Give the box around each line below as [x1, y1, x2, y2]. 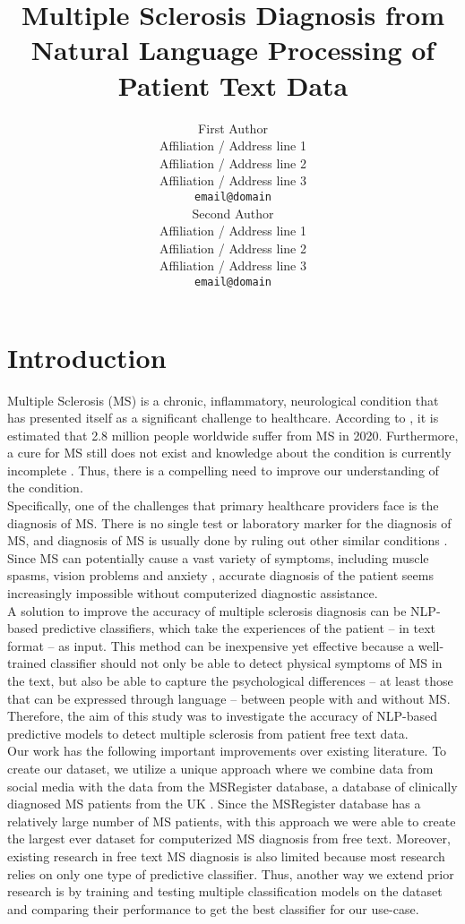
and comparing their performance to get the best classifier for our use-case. [7, 899, 419, 918]
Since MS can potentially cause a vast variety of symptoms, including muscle [7, 548, 429, 567]
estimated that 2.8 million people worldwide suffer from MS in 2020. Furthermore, [7, 425, 459, 444]
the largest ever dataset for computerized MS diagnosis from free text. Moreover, [7, 829, 451, 848]
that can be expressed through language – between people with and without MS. [7, 689, 451, 707]
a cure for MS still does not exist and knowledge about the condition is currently [7, 443, 452, 462]
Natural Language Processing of [30, 31, 435, 68]
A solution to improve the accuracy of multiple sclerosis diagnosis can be [7, 601, 407, 620]
